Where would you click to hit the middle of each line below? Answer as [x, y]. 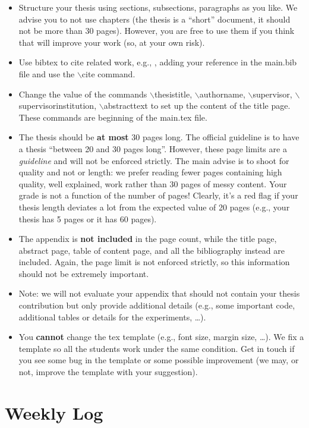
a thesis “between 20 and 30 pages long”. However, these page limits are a [153, 148]
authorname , [222, 94]
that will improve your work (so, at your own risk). [112, 42]
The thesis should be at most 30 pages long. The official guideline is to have [159, 137]
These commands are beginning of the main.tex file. [113, 117]
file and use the [47, 73]
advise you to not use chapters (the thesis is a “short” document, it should [154, 19]
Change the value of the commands [83, 94]
